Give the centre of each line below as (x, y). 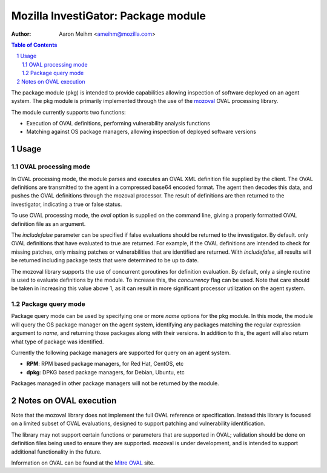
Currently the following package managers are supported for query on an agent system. (121, 352)
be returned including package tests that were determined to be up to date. (105, 260)
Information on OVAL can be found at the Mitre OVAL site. (83, 463)
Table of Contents (34, 45)
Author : (21, 34)
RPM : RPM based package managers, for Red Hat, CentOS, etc (105, 364)
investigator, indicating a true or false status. (67, 204)
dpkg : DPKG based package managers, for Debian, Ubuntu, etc (105, 372)
